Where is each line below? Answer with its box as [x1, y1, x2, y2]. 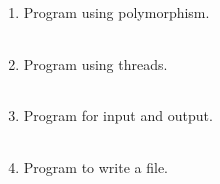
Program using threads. [23, 53, 168, 74]
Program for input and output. [23, 105, 213, 126]
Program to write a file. [23, 156, 168, 177]
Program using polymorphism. [23, 2, 210, 22]
